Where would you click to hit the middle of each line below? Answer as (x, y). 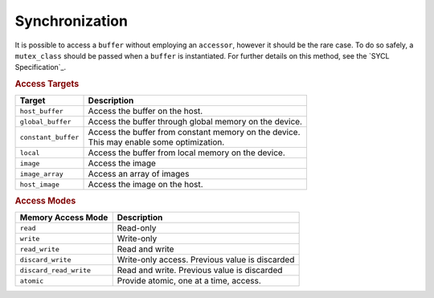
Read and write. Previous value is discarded (200, 271)
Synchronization (72, 21)
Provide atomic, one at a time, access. (189, 281)
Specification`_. (41, 67)
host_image (40, 184)
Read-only (137, 228)
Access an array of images (139, 174)
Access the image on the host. (146, 185)
